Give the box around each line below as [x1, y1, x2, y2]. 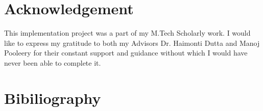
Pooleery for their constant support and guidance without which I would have [4, 47, 248, 58]
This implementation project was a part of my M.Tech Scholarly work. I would [4, 27, 251, 38]
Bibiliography [4, 87, 101, 108]
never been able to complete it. [4, 57, 101, 68]
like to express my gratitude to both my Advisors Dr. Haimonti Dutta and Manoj [4, 37, 260, 48]
